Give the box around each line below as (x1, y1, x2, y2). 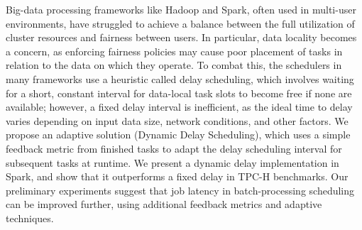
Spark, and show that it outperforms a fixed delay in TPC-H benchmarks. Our (6, 169, 349, 184)
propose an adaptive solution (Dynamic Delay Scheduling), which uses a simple (6, 127, 351, 142)
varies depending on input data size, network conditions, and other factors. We (6, 113, 349, 128)
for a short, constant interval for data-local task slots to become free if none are (6, 85, 352, 100)
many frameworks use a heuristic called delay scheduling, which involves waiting (6, 71, 354, 86)
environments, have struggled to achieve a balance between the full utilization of (6, 16, 355, 31)
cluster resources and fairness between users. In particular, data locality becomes (6, 30, 357, 45)
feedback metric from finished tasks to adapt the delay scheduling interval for (6, 141, 342, 155)
